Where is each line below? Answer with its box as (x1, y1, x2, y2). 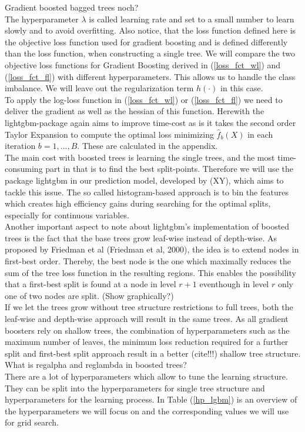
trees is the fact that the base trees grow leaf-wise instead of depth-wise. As (5, 231, 277, 244)
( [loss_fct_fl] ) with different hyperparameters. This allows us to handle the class (5, 70, 296, 82)
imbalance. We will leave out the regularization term (5, 82, 194, 94)
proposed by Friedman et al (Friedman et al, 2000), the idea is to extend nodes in (5, 243, 299, 255)
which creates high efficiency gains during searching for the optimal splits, (5, 197, 271, 210)
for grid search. (5, 416, 59, 428)
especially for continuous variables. (5, 208, 129, 221)
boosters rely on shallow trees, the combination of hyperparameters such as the (5, 324, 290, 336)
